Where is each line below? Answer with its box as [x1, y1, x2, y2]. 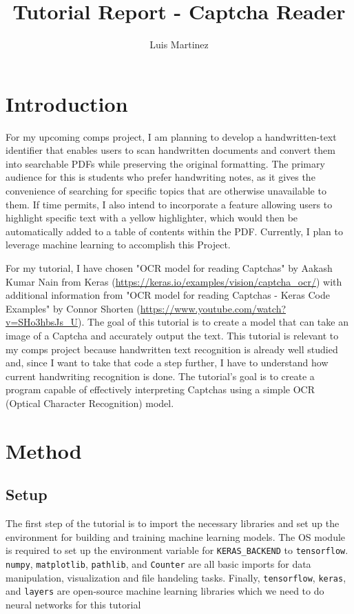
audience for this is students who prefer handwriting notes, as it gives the [6, 170, 315, 184]
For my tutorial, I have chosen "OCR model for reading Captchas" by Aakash [6, 261, 333, 275]
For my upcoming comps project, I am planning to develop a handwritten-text [6, 129, 337, 143]
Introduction [6, 89, 128, 117]
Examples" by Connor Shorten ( [6, 301, 140, 315]
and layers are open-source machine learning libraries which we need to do [6, 584, 324, 598]
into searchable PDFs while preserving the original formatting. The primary [6, 156, 325, 170]
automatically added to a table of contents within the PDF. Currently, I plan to [6, 224, 343, 238]
